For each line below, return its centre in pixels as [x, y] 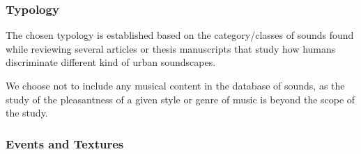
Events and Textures [65, 143]
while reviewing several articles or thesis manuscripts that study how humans [171, 48]
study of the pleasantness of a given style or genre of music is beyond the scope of [180, 99]
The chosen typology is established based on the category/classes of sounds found [180, 35]
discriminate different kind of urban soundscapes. [111, 62]
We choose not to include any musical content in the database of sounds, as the [175, 85]
